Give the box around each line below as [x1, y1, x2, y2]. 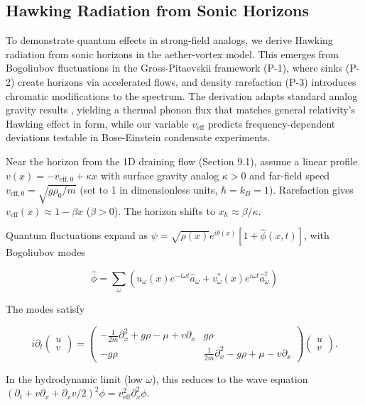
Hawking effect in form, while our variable [6, 116, 189, 131]
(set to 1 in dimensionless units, [80, 182, 218, 196]
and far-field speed [249, 167, 330, 182]
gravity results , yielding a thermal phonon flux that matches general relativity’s [6, 102, 356, 117]
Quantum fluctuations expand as [6, 228, 148, 243]
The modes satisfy [6, 301, 85, 316]
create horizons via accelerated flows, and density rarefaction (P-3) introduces [18, 74, 356, 89]
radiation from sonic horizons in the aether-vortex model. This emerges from [6, 46, 339, 61]
